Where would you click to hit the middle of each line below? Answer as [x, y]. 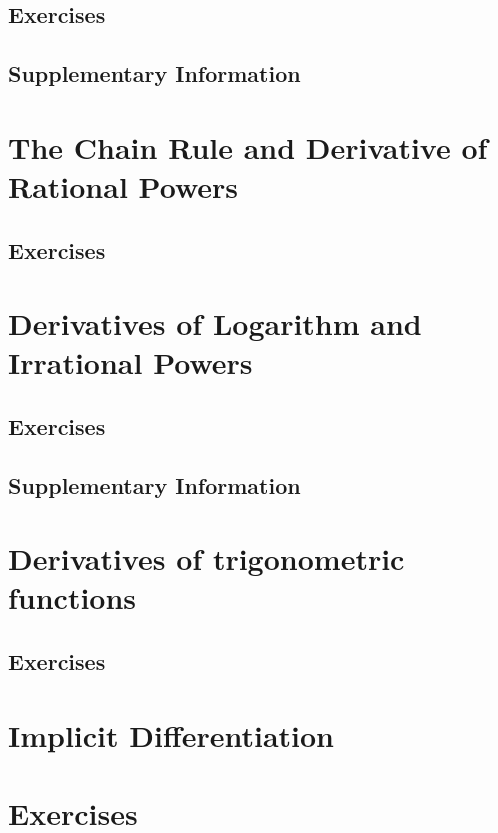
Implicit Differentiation [171, 734]
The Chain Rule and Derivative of [248, 146]
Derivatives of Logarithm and [215, 323]
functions [72, 597]
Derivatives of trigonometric [206, 558]
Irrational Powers [130, 362]
